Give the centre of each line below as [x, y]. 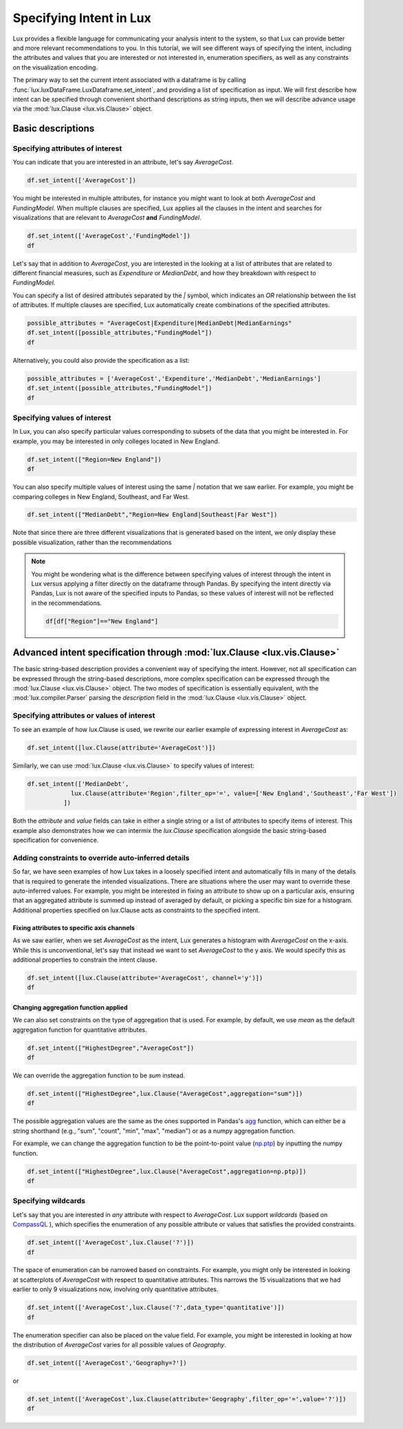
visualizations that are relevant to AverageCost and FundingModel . [107, 218]
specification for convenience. [56, 840]
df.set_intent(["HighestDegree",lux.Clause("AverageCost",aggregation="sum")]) [165, 1094]
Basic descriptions [54, 128]
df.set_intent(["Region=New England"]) [94, 459]
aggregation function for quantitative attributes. [80, 1030]
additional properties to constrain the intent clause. [85, 960]
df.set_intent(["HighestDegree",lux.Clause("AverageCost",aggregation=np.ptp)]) [167, 1171]
